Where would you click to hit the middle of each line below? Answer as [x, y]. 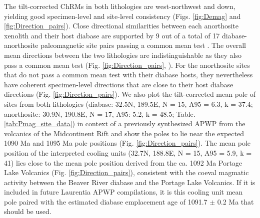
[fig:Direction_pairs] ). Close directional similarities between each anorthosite [121, 26]
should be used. [28, 211]
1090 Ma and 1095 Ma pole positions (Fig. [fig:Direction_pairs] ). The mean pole [127, 143]
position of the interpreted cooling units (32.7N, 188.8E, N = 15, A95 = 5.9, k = [128, 152]
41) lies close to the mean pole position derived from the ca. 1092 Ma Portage [123, 162]
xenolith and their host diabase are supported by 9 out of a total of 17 [112, 35]
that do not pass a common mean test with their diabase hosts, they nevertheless [128, 75]
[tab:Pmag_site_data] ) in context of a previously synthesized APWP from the [125, 123]
